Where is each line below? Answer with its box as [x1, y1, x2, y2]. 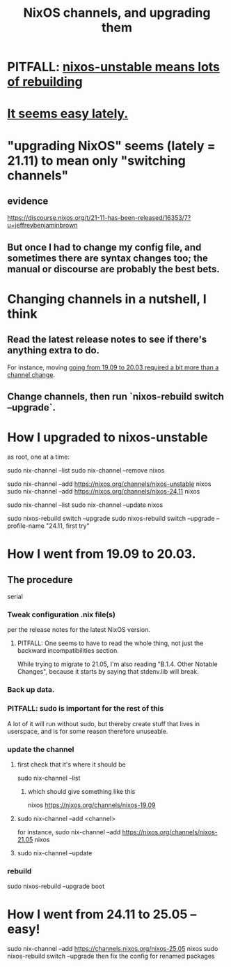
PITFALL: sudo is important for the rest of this [7, 704, 164, 714]
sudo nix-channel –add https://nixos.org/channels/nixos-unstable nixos [7, 480, 212, 488]
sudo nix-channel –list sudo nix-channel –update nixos [7, 501, 164, 509]
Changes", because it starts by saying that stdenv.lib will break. [17, 667, 200, 676]
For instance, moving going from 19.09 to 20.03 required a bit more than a [7, 363, 219, 371]
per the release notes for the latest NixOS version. [7, 626, 151, 634]
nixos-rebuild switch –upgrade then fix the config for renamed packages [7, 952, 215, 961]
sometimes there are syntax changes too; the [7, 252, 209, 264]
